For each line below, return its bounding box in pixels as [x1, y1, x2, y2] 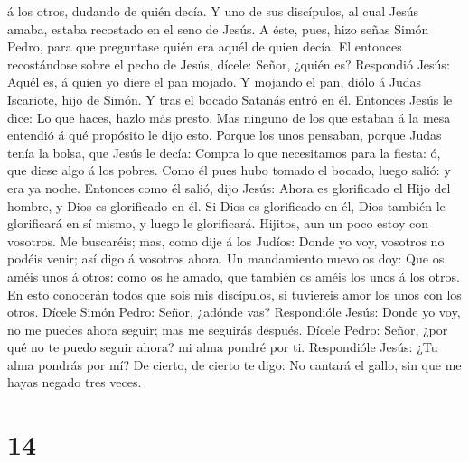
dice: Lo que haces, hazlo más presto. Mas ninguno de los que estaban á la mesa [7, 107, 451, 126]
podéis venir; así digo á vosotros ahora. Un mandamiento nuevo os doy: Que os [7, 249, 445, 268]
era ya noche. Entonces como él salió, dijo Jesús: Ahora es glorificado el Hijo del [7, 178, 451, 197]
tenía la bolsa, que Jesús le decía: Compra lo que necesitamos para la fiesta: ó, [7, 143, 441, 162]
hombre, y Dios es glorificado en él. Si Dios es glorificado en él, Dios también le [7, 196, 446, 215]
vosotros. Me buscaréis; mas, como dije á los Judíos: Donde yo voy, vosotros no [7, 231, 445, 250]
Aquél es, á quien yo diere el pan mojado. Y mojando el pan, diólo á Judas [7, 72, 422, 91]
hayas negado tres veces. [7, 373, 142, 392]
